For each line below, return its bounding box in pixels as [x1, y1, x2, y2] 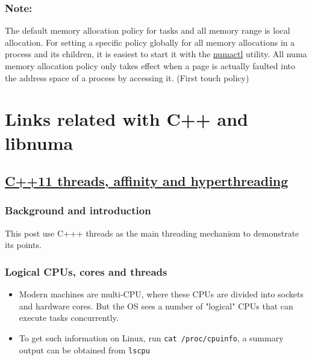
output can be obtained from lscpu [19, 343, 150, 356]
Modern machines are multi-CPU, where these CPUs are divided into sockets [19, 288, 304, 300]
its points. [5, 238, 42, 251]
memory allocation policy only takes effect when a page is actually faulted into [5, 60, 296, 72]
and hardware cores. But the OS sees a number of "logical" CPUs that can [19, 299, 293, 312]
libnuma [5, 130, 73, 155]
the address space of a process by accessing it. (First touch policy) [5, 71, 249, 84]
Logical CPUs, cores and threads [5, 264, 167, 279]
